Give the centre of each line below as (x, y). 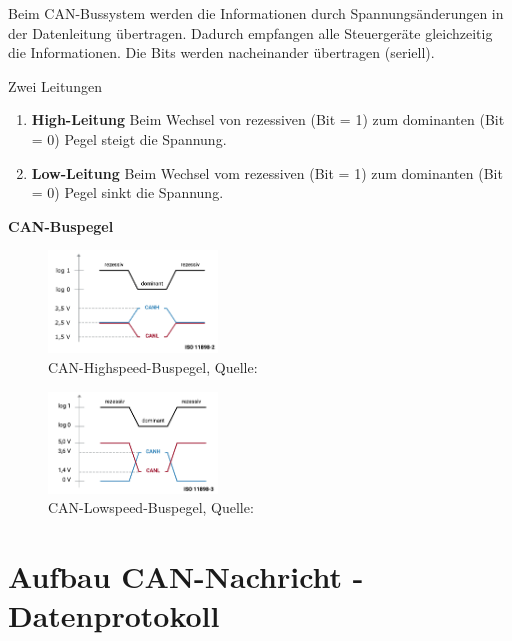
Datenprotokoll (114, 615)
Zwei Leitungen (55, 85)
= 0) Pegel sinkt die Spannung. (127, 192)
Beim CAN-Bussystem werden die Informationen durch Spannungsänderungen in (256, 13)
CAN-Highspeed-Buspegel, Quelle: (153, 367)
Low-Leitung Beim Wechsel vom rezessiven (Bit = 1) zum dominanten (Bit (267, 172)
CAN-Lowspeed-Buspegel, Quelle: (151, 507)
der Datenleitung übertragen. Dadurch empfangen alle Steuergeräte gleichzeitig (250, 32)
